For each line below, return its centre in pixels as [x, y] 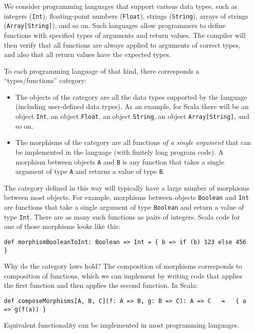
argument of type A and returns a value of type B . [90, 171]
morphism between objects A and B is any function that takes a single [120, 161]
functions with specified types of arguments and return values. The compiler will [125, 35]
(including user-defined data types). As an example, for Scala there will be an [132, 106]
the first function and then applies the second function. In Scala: [101, 285]
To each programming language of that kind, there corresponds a [102, 70]
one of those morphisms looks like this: [62, 226]
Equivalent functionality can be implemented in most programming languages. [122, 325]
